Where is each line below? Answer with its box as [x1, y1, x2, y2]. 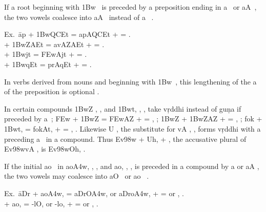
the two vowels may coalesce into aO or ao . [4, 171, 149, 181]
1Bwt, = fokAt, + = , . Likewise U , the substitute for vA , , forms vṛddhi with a [4, 123, 261, 134]
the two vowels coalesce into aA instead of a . [4, 11, 154, 22]
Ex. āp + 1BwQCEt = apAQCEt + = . [4, 29, 131, 39]
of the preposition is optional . [4, 86, 99, 97]
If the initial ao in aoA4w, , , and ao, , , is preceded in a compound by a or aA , [4, 160, 259, 171]
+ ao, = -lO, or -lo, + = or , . [4, 198, 98, 208]
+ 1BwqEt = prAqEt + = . [4, 58, 92, 69]
